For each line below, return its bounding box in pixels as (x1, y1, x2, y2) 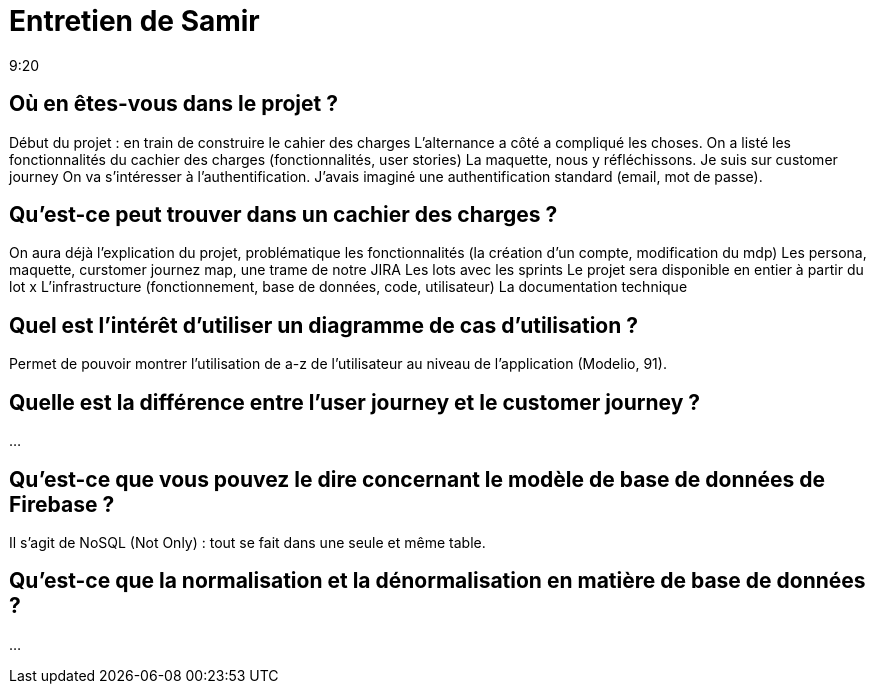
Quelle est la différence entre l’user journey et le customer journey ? (9, 389, 701, 415)
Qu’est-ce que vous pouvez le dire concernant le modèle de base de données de (9, 466, 826, 492)
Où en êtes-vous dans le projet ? (9, 91, 338, 117)
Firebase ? (9, 491, 115, 517)
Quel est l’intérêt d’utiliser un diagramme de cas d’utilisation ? (9, 312, 639, 338)
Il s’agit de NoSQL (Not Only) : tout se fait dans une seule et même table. (9, 533, 486, 551)
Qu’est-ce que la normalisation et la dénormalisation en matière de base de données (9, 568, 866, 594)
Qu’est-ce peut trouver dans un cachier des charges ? (9, 202, 558, 228)
